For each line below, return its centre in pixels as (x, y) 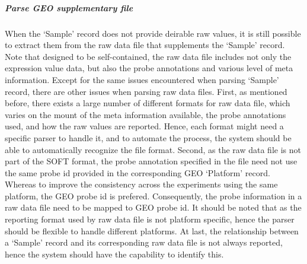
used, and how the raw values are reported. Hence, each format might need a (144, 126)
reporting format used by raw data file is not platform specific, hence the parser (150, 219)
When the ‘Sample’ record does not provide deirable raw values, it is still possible (153, 33)
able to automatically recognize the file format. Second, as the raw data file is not (153, 149)
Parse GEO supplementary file (69, 7)
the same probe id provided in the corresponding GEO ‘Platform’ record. (137, 172)
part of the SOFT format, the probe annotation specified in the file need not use (151, 161)
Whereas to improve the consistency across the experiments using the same (141, 184)
